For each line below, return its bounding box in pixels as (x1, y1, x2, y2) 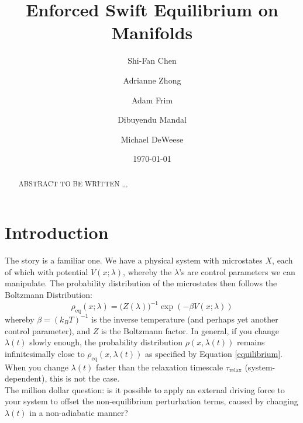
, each (272, 254, 293, 266)
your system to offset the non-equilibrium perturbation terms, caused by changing (5, 395, 298, 407)
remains (237, 336, 265, 348)
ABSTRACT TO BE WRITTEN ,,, (18, 178, 128, 188)
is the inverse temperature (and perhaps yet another (91, 313, 278, 325)
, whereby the (123, 265, 172, 278)
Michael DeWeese (120, 133, 184, 145)
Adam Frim (131, 93, 173, 106)
